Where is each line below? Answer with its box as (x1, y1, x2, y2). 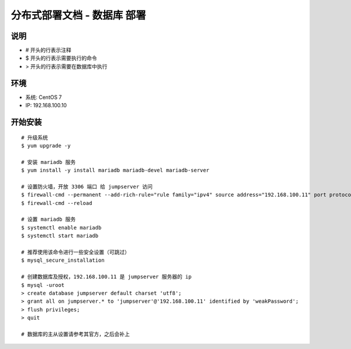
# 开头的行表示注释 (25, 47, 71, 54)
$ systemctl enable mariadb (21, 224, 102, 231)
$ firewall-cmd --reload (21, 200, 92, 206)
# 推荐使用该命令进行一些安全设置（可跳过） (21, 249, 130, 256)
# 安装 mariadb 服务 (21, 159, 76, 165)
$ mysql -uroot (21, 282, 65, 288)
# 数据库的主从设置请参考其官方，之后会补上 (21, 331, 130, 337)
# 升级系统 (21, 134, 48, 141)
